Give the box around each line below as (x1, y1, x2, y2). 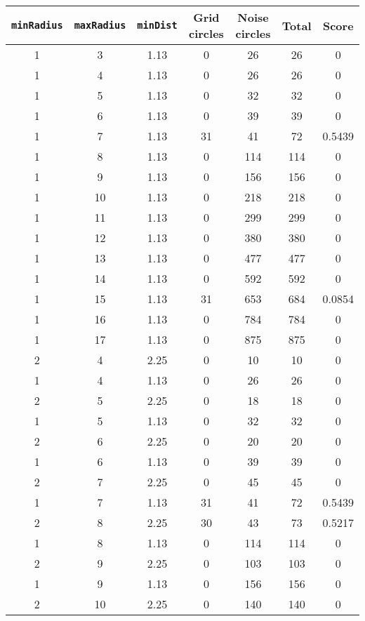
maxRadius (74, 20, 126, 31)
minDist (137, 20, 178, 31)
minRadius (11, 20, 63, 31)
